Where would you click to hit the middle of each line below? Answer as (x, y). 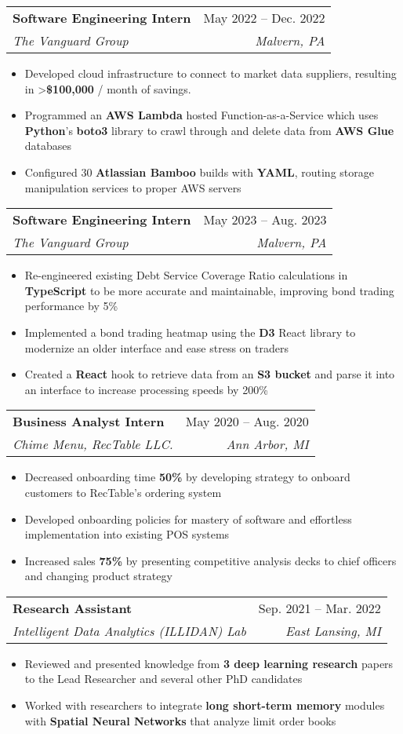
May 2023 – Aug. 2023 (265, 220)
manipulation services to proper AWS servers (133, 187)
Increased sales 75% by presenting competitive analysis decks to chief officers (211, 560)
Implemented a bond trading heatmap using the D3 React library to (190, 332)
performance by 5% (71, 306)
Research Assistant (73, 608)
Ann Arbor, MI (267, 444)
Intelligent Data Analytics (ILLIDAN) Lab (129, 630)
